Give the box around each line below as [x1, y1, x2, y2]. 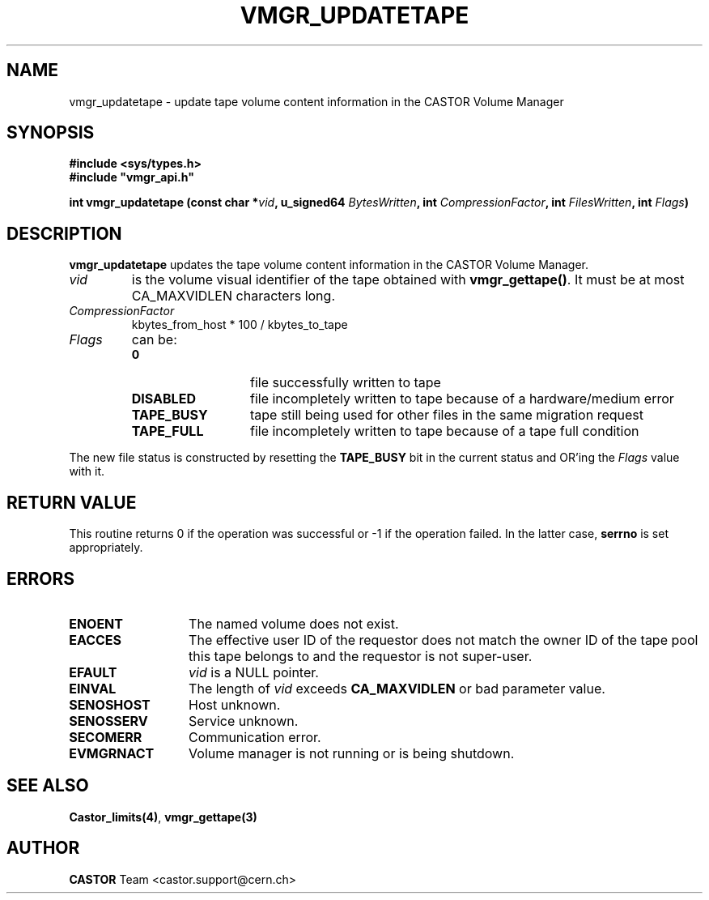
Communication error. [189, 728, 321, 745]
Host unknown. [189, 696, 281, 713]
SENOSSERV [69, 712, 148, 729]
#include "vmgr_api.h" [69, 170, 194, 185]
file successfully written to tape [249, 374, 441, 391]
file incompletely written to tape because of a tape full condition [249, 423, 639, 440]
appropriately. [69, 540, 143, 555]
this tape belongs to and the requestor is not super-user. [189, 647, 533, 664]
